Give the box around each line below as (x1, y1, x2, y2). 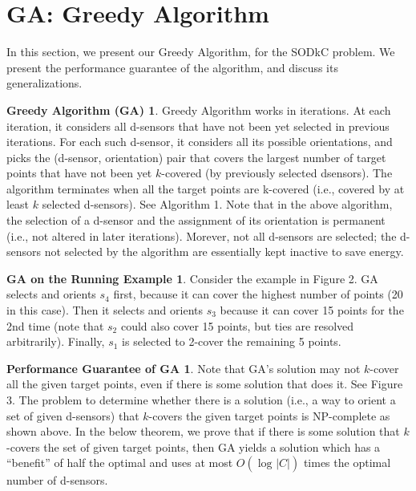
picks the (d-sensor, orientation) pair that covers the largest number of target (6, 148, 386, 165)
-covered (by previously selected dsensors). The (161, 164, 393, 181)
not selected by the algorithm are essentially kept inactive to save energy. (44, 243, 404, 260)
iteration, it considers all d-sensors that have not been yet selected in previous (6, 117, 390, 134)
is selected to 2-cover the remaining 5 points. (122, 333, 341, 350)
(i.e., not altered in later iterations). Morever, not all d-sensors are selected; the (6, 227, 397, 244)
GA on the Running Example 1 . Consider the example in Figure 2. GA (6, 270, 378, 286)
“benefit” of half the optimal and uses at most (6, 454, 233, 471)
